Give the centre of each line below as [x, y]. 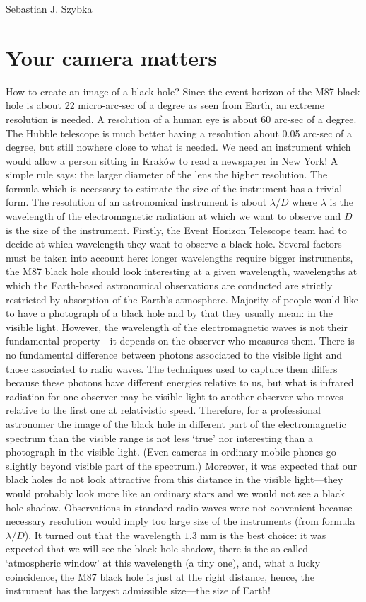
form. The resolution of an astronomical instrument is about [136, 202]
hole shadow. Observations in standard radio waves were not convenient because [179, 507]
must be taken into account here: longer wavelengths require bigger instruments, [179, 257]
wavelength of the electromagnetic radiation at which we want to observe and [173, 216]
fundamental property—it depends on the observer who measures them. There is [180, 341]
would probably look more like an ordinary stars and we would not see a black [175, 493]
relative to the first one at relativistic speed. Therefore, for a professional [163, 410]
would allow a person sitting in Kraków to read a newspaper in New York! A [172, 160]
